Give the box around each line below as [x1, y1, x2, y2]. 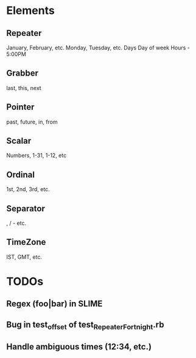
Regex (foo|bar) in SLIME [6, 299, 103, 309]
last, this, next [6, 84, 41, 91]
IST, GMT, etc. [6, 253, 43, 261]
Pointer [6, 102, 35, 113]
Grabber [6, 68, 38, 79]
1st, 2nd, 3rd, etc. [6, 186, 50, 193]
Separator [6, 203, 46, 214]
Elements [6, 4, 55, 18]
